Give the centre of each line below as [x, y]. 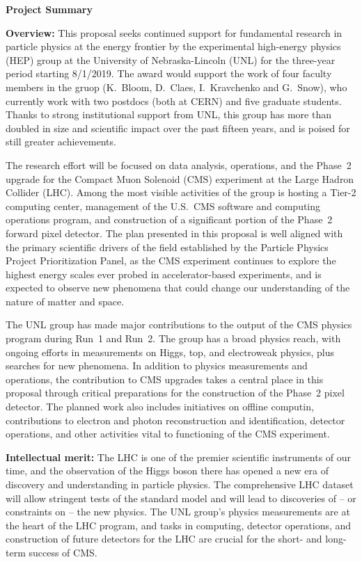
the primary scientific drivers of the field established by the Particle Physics [167, 247]
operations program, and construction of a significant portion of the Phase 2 [169, 219]
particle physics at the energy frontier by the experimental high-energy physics [173, 46]
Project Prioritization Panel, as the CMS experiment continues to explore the [171, 260]
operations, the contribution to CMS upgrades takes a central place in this [165, 379]
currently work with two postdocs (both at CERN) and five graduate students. [174, 101]
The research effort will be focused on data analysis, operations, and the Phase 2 [179, 164]
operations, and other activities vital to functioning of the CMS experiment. [168, 434]
